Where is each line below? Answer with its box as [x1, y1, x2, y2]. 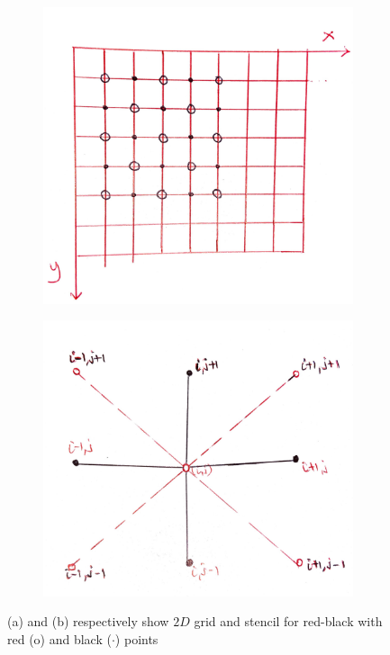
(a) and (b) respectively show [7, 612, 169, 631]
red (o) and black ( [7, 630, 112, 649]
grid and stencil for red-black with [194, 612, 383, 631]
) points [114, 630, 159, 649]
